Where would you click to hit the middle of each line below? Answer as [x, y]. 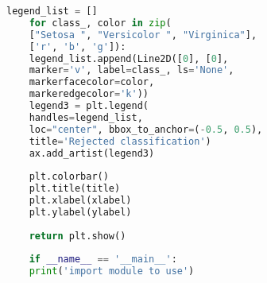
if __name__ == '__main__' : [103, 260]
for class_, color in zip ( [100, 23]
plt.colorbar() [69, 177]
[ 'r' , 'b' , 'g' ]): [77, 47]
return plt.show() [77, 236]
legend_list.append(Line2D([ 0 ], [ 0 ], [129, 58]
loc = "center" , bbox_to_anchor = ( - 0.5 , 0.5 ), [146, 129]
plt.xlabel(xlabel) [80, 200]
